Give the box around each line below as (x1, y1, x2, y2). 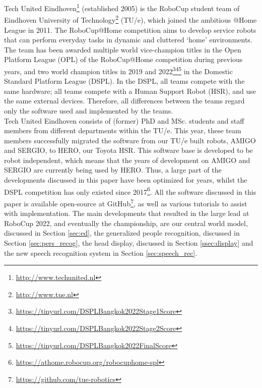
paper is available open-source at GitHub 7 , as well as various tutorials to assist (4, 196, 247, 208)
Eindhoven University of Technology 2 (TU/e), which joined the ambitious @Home (4, 13, 257, 25)
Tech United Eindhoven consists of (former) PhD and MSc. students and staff (4, 115, 244, 126)
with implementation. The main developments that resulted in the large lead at (4, 208, 249, 218)
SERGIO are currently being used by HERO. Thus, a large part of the (4, 164, 222, 175)
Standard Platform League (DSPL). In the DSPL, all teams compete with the (4, 76, 245, 86)
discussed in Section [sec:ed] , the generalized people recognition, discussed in (4, 228, 240, 238)
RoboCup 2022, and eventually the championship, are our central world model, (4, 217, 248, 228)
